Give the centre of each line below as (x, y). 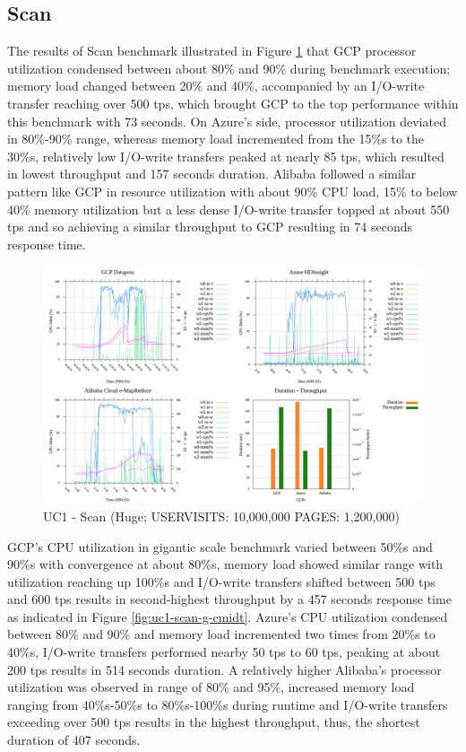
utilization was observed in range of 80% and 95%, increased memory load (211, 687)
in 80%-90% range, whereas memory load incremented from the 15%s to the (216, 139)
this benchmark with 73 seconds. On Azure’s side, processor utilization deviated (227, 121)
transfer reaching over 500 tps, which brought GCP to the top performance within (233, 103)
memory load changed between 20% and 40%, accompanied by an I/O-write (216, 86)
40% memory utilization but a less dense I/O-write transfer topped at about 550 (229, 209)
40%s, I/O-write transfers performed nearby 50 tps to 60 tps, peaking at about (224, 652)
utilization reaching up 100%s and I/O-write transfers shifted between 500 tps (221, 581)
